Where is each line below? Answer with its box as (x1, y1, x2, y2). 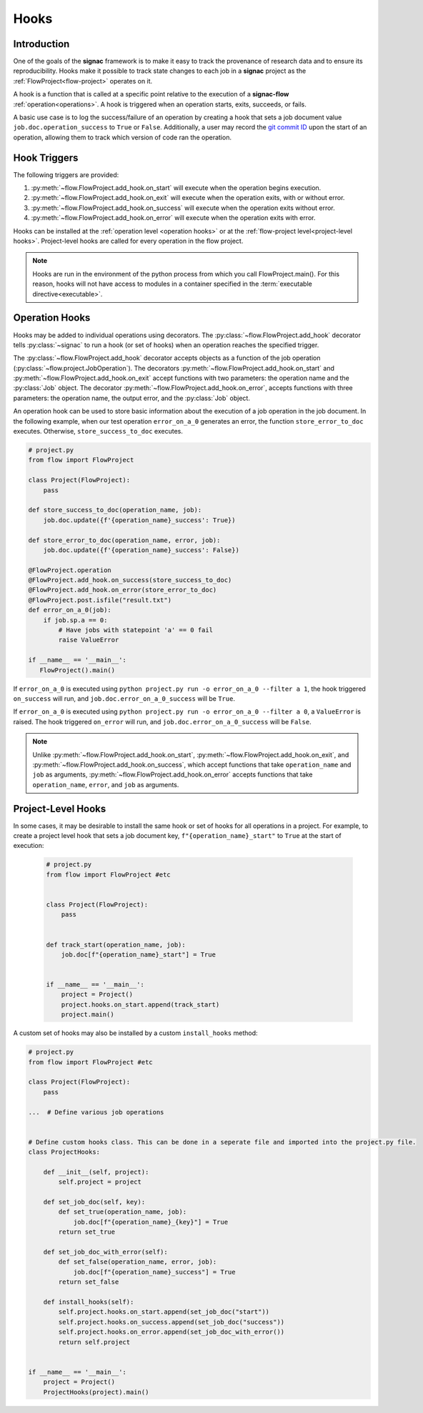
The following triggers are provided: (13, 170, 119, 179)
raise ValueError (58, 636, 119, 644)
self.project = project (58, 1178, 142, 1186)
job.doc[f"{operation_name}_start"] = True (61, 950, 216, 959)
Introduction (13, 38, 70, 50)
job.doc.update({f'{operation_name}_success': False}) (43, 546, 239, 554)
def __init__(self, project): (43, 1168, 149, 1176)
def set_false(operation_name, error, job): (58, 1258, 217, 1266)
